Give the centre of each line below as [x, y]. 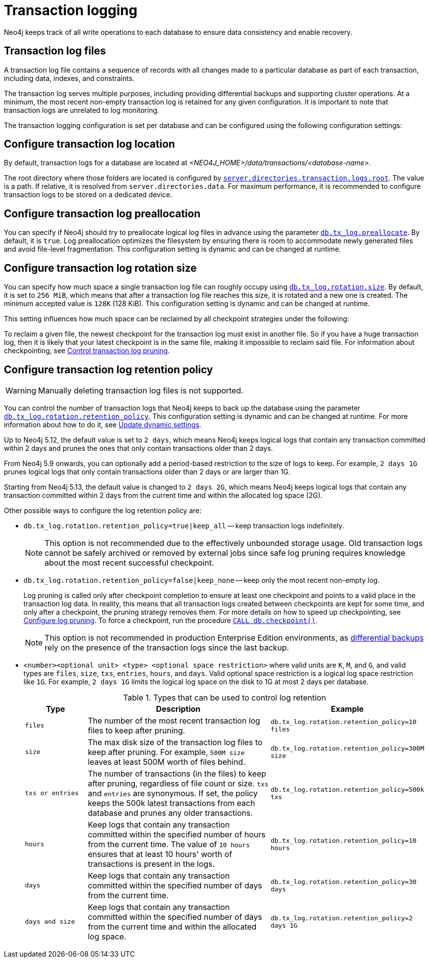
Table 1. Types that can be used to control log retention [225, 697]
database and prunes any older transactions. [170, 813]
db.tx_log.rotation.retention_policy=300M [347, 748]
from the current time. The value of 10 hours [169, 844]
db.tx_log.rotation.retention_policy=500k [347, 789]
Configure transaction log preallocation [102, 213]
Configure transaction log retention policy [109, 369]
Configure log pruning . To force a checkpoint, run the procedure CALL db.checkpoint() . [171, 620]
